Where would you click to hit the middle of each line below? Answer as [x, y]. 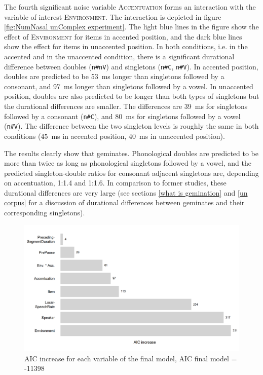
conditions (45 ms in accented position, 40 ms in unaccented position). [115, 136]
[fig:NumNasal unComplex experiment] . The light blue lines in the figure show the [131, 27]
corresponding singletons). [45, 213]
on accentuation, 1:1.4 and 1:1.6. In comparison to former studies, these [115, 183]
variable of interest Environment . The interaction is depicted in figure [113, 16]
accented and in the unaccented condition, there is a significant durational [119, 56]
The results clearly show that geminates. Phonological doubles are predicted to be [131, 153]
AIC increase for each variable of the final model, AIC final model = [131, 358]
